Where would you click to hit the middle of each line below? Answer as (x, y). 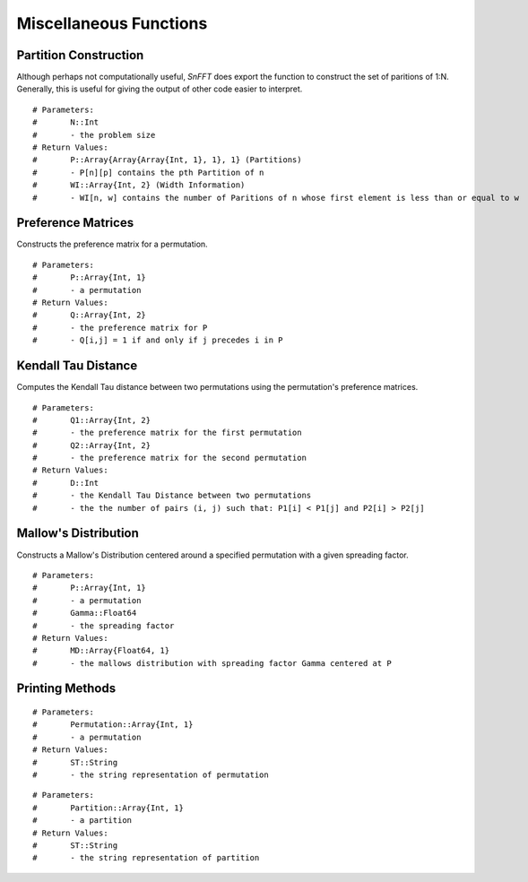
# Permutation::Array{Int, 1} (113, 725)
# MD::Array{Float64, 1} (101, 651)
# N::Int (66, 122)
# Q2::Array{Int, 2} (92, 445)
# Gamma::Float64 (85, 613)
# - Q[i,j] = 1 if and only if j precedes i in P (158, 340)
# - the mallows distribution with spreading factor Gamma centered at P (212, 663)
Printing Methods (66, 689)
